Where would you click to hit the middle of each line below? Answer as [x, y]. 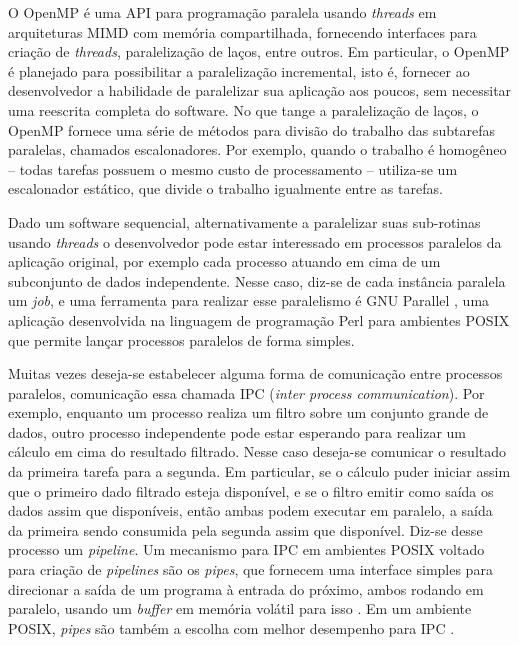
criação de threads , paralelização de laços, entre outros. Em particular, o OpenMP [259, 51]
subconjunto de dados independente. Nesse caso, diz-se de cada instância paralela [257, 280]
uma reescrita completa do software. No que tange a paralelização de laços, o [243, 109]
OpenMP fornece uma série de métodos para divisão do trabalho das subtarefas [251, 129]
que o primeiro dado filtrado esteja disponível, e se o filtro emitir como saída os [251, 490]
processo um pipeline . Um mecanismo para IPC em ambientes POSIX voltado [246, 549]
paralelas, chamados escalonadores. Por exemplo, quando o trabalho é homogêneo [257, 149]
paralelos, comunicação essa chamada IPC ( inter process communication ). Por [246, 392]
